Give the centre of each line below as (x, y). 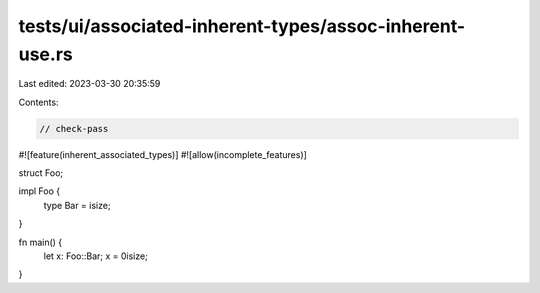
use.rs (46, 54)
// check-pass (74, 128)
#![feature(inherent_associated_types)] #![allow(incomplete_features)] (162, 154)
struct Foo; (41, 173)
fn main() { (40, 242)
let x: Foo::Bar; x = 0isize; (96, 256)
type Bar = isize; (77, 205)
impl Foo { (39, 191)
